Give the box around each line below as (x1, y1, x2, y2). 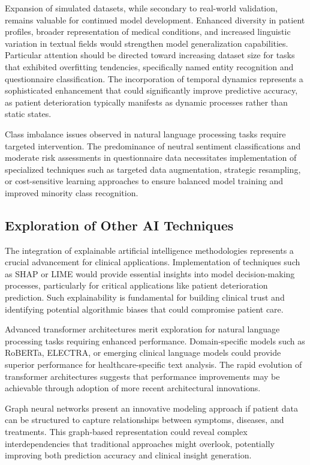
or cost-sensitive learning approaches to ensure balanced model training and (5, 175, 284, 187)
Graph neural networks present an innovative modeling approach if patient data (5, 401, 298, 414)
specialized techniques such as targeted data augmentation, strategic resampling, (5, 163, 301, 175)
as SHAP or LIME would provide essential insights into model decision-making (5, 267, 295, 280)
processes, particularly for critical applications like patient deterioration (5, 279, 268, 292)
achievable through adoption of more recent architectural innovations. (5, 382, 261, 394)
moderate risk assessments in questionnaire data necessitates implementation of (5, 151, 297, 164)
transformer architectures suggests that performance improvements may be (5, 370, 280, 382)
